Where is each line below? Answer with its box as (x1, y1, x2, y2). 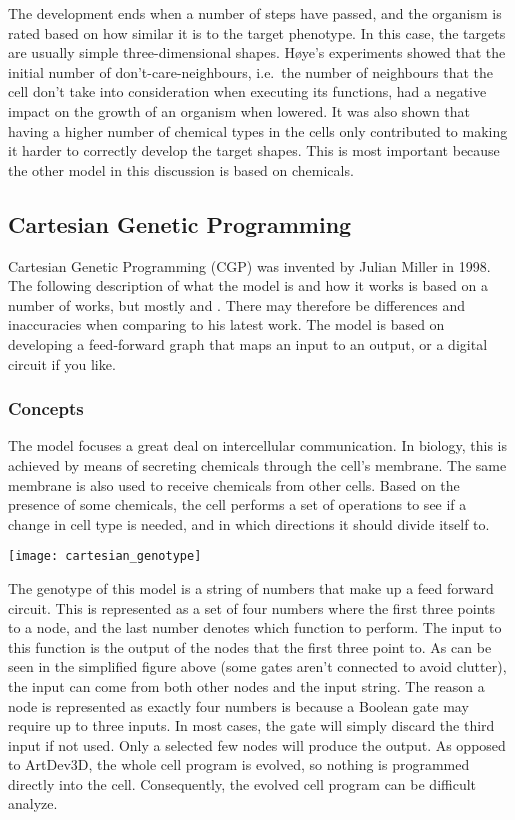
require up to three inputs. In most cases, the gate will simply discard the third (8, 715, 495, 736)
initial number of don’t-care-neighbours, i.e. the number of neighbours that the (8, 61, 493, 82)
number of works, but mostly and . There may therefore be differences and (8, 294, 466, 315)
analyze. (8, 793, 58, 814)
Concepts (8, 396, 84, 421)
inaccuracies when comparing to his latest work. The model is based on (8, 314, 445, 335)
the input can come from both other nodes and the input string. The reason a (8, 675, 485, 696)
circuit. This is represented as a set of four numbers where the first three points (8, 597, 496, 618)
